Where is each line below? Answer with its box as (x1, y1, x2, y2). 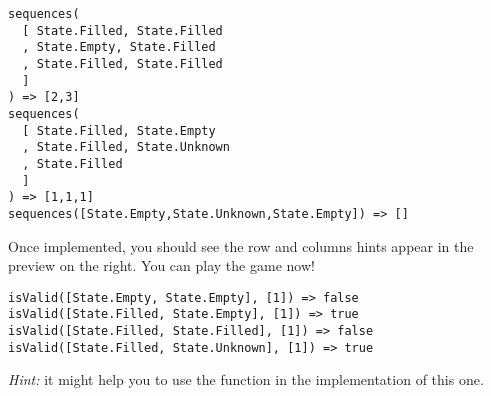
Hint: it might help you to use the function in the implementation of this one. (8, 369, 484, 390)
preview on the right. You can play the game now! (8, 255, 315, 276)
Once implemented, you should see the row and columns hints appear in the (8, 235, 474, 256)
